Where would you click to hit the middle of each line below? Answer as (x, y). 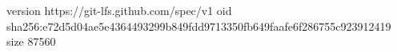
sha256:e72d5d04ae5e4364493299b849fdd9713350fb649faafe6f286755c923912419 (199, 26)
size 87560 (31, 41)
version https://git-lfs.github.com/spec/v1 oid (119, 10)
